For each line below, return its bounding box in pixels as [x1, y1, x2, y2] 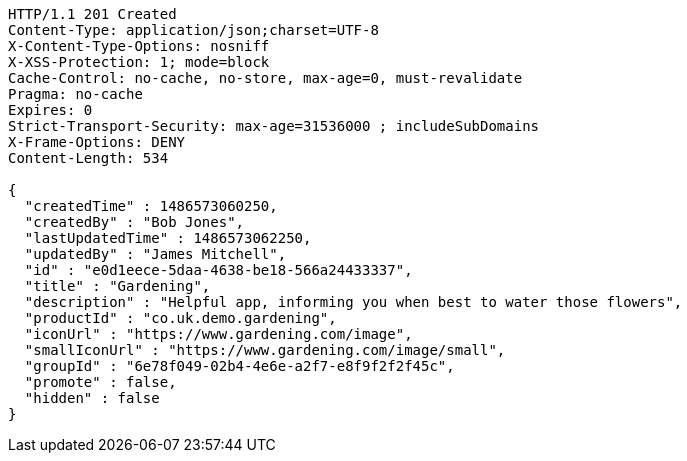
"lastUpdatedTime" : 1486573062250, [24, 230, 312, 246]
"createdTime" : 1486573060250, [24, 198, 278, 214]
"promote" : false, [24, 374, 177, 390]
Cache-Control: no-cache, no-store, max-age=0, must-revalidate [8, 70, 523, 86]
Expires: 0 [8, 102, 93, 118]
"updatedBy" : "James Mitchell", [24, 246, 287, 262]
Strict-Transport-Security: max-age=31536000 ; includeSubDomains [8, 118, 540, 134]
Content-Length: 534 [8, 150, 169, 166]
